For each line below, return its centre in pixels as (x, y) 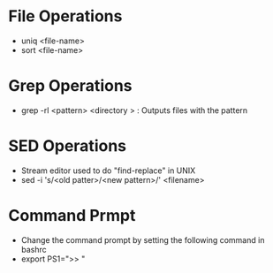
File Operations (65, 16)
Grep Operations (70, 86)
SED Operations (68, 146)
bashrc (34, 249)
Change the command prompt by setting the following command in (143, 239)
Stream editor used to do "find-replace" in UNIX (108, 171)
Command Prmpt (72, 216)
